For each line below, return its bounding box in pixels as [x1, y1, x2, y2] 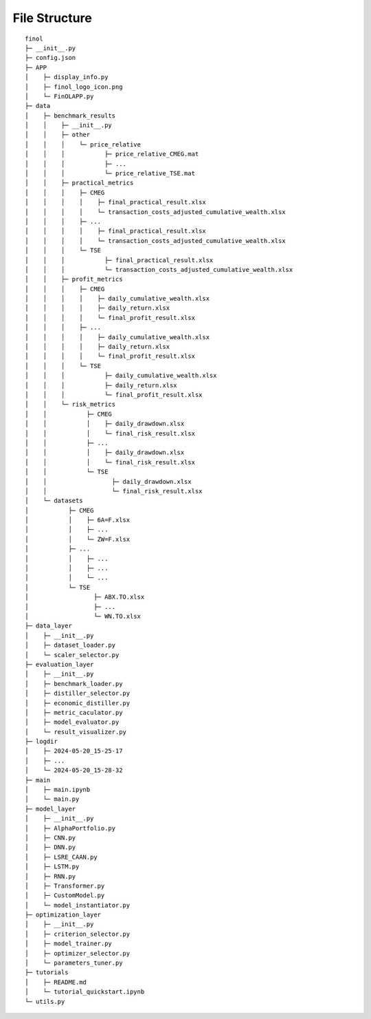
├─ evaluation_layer [25, 661, 94, 668]
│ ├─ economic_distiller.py [25, 699, 131, 707]
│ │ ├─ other [25, 131, 91, 139]
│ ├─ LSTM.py [25, 863, 80, 870]
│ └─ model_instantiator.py [25, 901, 131, 909]
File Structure [12, 10, 92, 25]
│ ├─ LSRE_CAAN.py [25, 853, 98, 861]
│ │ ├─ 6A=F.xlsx [25, 516, 131, 524]
